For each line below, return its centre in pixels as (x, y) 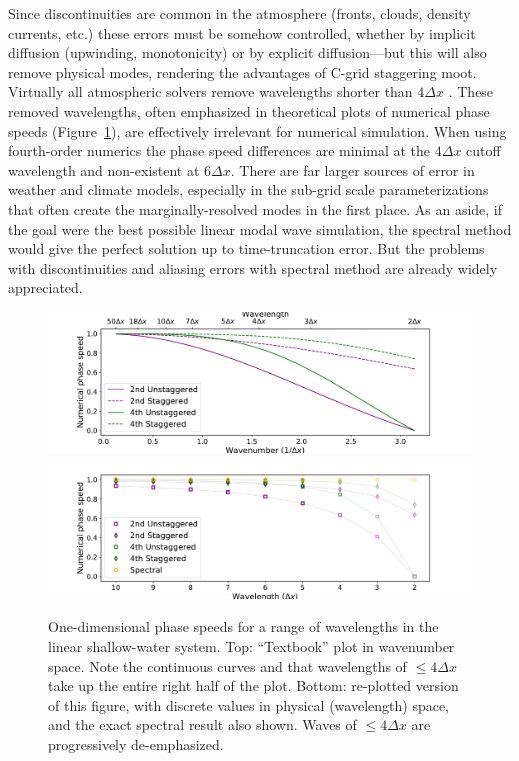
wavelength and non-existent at (104, 169)
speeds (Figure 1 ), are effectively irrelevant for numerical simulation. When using (257, 130)
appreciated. (45, 287)
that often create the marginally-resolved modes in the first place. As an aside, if (255, 208)
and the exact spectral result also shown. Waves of (202, 724)
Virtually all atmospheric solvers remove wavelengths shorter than (210, 91)
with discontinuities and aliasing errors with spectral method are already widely (253, 267)
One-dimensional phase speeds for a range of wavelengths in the (243, 626)
